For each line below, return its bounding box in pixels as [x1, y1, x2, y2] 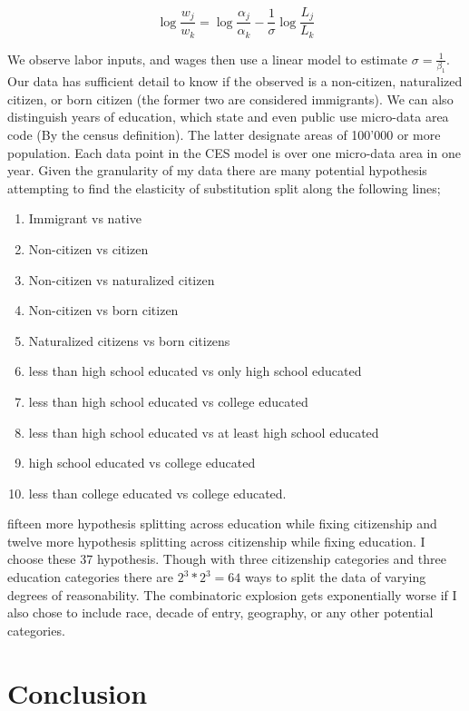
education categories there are [7, 568, 173, 587]
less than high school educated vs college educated [28, 391, 308, 410]
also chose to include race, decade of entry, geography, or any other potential [7, 603, 434, 622]
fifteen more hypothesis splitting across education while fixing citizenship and [7, 514, 437, 533]
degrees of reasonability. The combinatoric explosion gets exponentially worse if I [7, 585, 457, 604]
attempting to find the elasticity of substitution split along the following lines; [7, 178, 441, 197]
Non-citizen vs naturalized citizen [28, 270, 215, 289]
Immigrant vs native [28, 209, 142, 228]
